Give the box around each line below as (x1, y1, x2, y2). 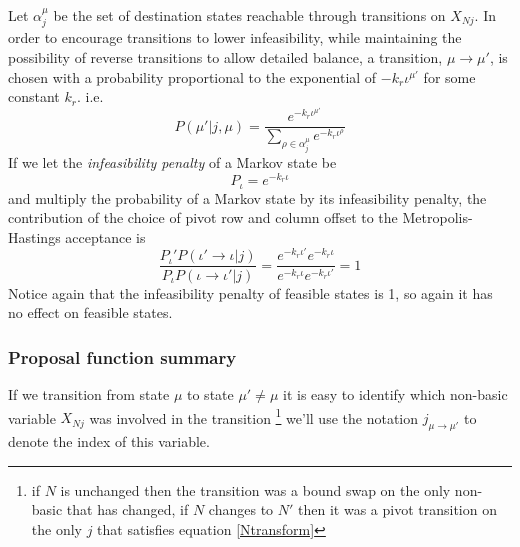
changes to (208, 499, 274, 520)
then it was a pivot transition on (298, 499, 497, 520)
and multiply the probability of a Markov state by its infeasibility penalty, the (8, 187, 487, 208)
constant (8, 86, 60, 107)
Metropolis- (402, 207, 473, 228)
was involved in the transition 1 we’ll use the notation (89, 404, 419, 428)
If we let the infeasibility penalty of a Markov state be (8, 152, 337, 173)
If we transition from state (8, 383, 170, 404)
